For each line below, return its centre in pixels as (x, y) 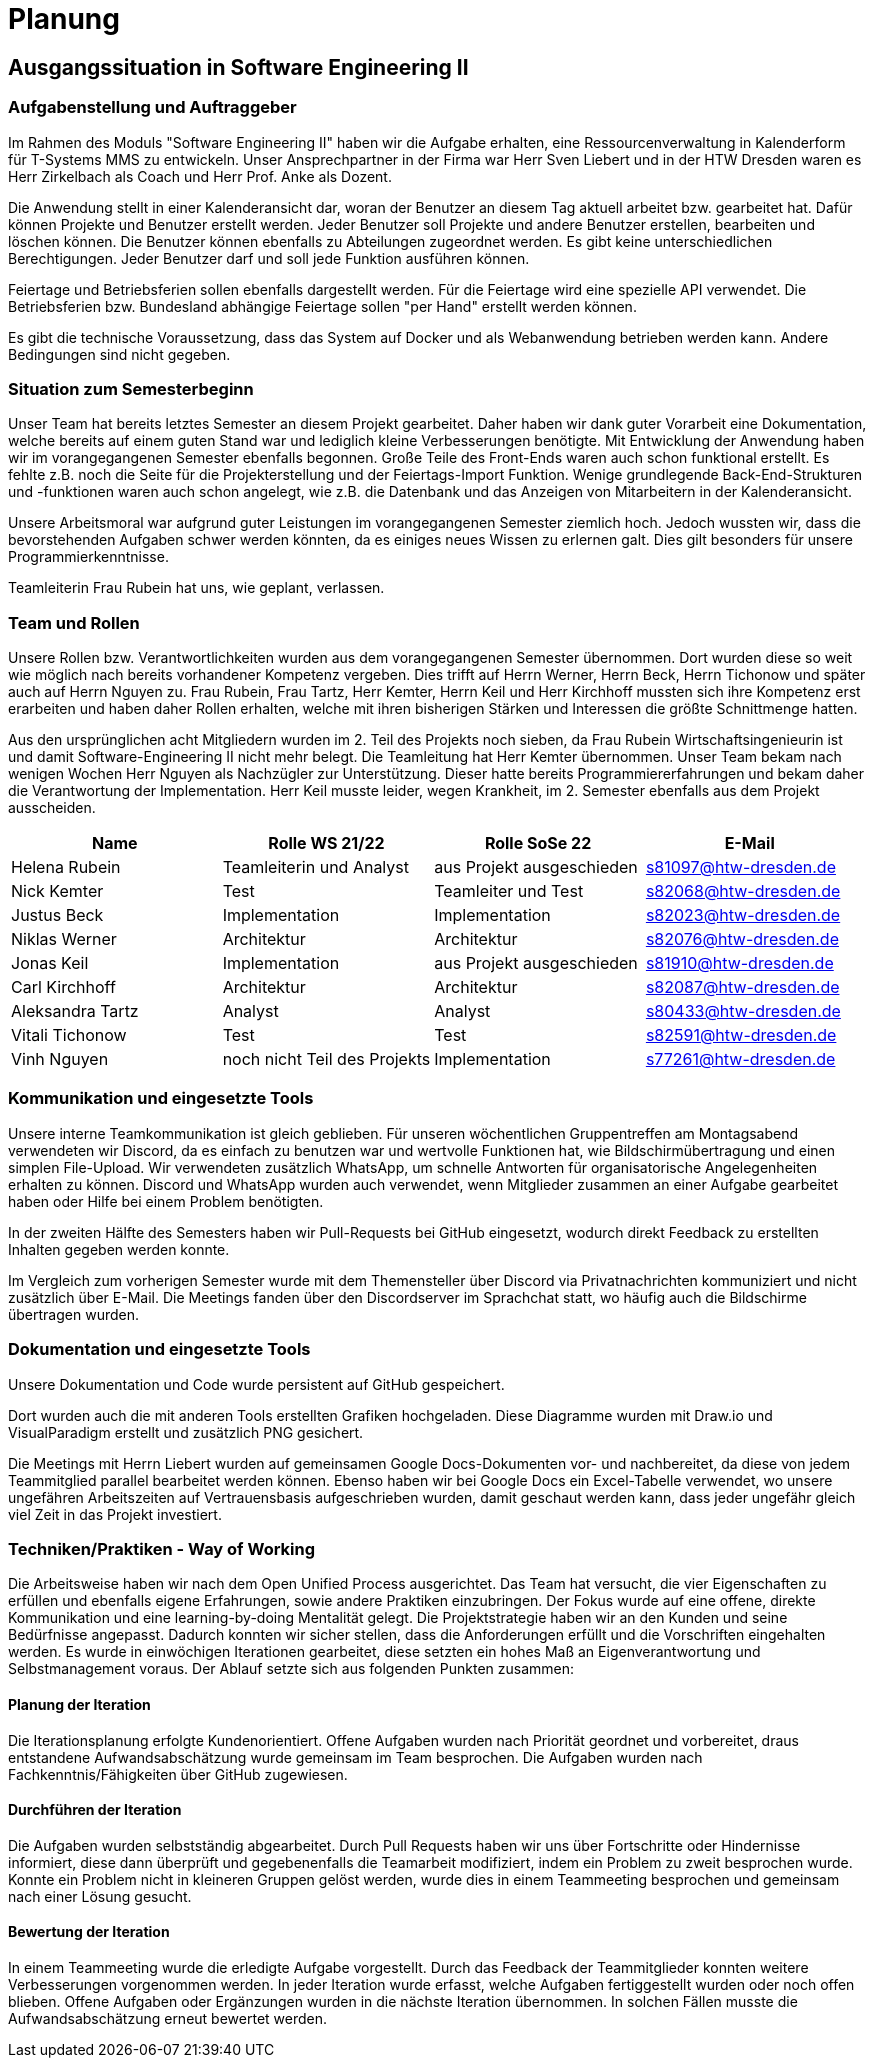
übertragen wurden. (73, 1314)
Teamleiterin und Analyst (315, 867)
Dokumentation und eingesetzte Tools (159, 1349)
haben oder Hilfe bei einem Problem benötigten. (166, 1201)
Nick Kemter (57, 891)
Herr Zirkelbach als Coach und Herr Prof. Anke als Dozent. (200, 176)
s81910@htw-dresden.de (739, 963)
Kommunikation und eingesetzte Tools (161, 1098)
